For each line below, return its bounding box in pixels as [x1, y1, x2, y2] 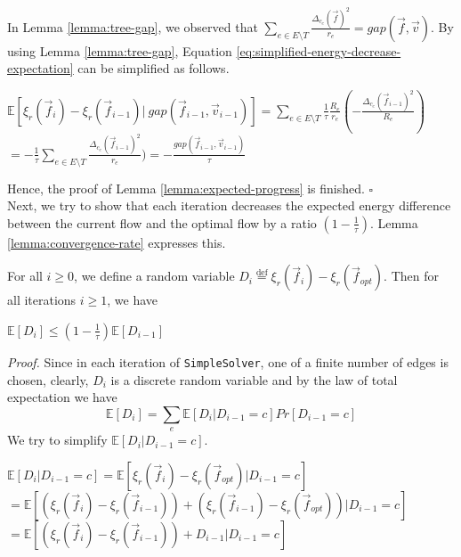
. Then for [384, 266, 439, 285]
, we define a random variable [74, 266, 235, 285]
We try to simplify [7, 430, 108, 449]
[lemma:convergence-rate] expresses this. [7, 233, 226, 251]
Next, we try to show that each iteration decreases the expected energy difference [7, 196, 451, 215]
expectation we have [7, 388, 117, 406]
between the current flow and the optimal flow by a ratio [7, 213, 317, 232]
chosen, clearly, [7, 370, 89, 389]
